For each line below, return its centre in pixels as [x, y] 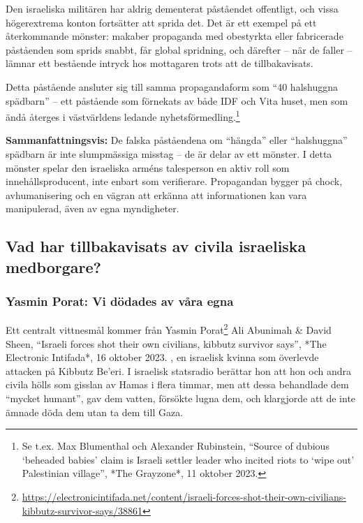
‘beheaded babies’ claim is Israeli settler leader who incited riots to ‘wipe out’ [188, 459]
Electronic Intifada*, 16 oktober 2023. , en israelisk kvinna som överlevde [162, 357]
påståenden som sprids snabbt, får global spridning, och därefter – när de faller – [179, 49]
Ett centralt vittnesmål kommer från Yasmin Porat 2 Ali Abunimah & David [169, 329]
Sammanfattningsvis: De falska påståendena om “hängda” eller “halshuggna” [177, 140]
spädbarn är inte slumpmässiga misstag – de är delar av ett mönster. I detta [169, 154]
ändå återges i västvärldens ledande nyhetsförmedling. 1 [123, 116]
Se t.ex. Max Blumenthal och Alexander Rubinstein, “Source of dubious [176, 446]
